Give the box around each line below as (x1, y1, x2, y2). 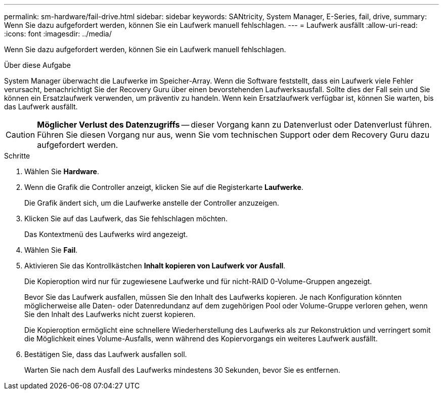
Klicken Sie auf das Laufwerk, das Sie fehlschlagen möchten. (24, 214, 228, 223)
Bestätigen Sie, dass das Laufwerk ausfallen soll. (24, 350, 187, 359)
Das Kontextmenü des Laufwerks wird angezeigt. (24, 230, 188, 239)
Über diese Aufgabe (4, 61, 71, 69)
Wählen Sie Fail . (24, 246, 78, 254)
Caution (6, 130, 35, 140)
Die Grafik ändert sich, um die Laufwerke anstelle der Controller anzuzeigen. (24, 199, 279, 207)
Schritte (4, 151, 30, 160)
